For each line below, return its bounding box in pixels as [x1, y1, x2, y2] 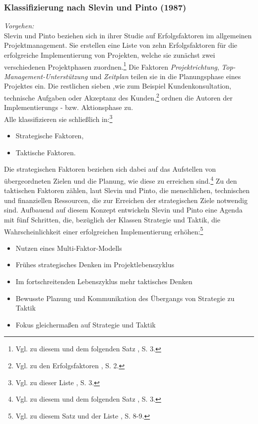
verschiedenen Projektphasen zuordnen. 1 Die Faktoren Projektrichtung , [4, 60, 219, 72]
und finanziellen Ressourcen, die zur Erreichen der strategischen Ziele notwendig [4, 195, 248, 205]
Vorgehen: [4, 20, 34, 31]
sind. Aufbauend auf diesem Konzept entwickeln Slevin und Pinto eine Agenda [4, 205, 243, 215]
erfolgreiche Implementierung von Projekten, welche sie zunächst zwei [4, 50, 215, 60]
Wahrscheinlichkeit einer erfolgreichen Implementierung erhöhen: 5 [4, 224, 203, 236]
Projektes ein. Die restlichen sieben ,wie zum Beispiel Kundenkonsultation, [4, 81, 231, 91]
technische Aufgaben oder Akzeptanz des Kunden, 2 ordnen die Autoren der [4, 91, 233, 103]
